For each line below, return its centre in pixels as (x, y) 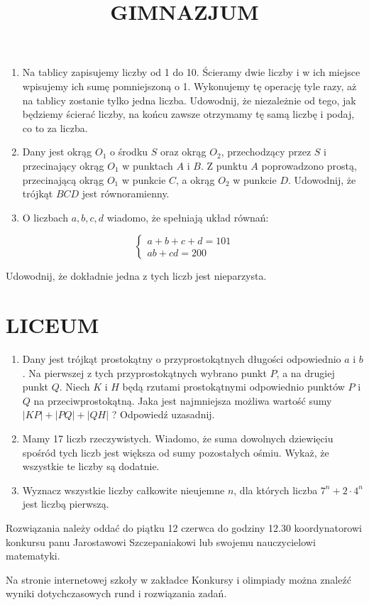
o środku (129, 152)
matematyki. (33, 556)
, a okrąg (195, 179)
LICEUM (53, 325)
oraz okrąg (183, 152)
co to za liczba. (55, 127)
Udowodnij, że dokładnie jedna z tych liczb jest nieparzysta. (136, 276)
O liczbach (45, 217)
